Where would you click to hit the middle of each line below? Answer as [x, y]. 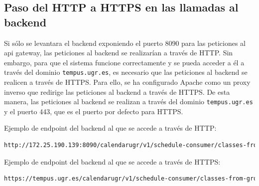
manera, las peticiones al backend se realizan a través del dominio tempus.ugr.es [129, 101]
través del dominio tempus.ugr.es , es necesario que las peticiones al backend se [126, 72]
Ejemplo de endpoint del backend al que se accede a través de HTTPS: [112, 161]
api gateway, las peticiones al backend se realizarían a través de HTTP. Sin [119, 53]
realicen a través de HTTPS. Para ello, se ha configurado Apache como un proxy [127, 82]
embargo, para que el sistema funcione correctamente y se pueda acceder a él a [124, 62]
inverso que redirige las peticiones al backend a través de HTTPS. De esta [117, 92]
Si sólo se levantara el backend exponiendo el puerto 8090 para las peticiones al [125, 43]
